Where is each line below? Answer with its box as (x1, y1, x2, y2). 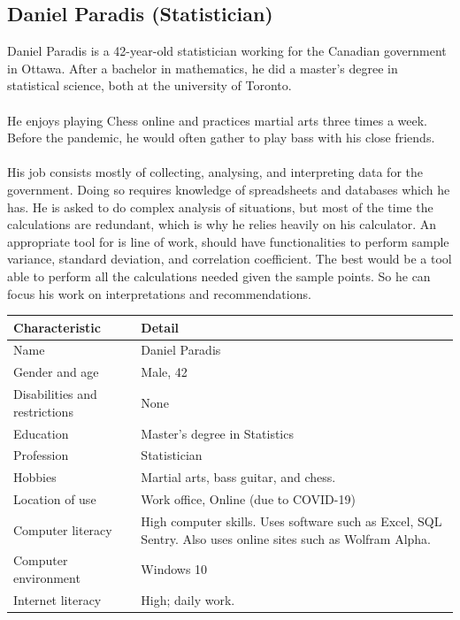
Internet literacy (13, 590, 102, 609)
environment (13, 568, 80, 586)
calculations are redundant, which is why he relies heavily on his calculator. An (7, 215, 437, 233)
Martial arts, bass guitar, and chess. (141, 468, 336, 486)
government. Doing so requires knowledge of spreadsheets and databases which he (7, 180, 450, 198)
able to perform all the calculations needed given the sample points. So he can (7, 266, 431, 285)
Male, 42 (141, 363, 188, 381)
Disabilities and (13, 385, 97, 403)
